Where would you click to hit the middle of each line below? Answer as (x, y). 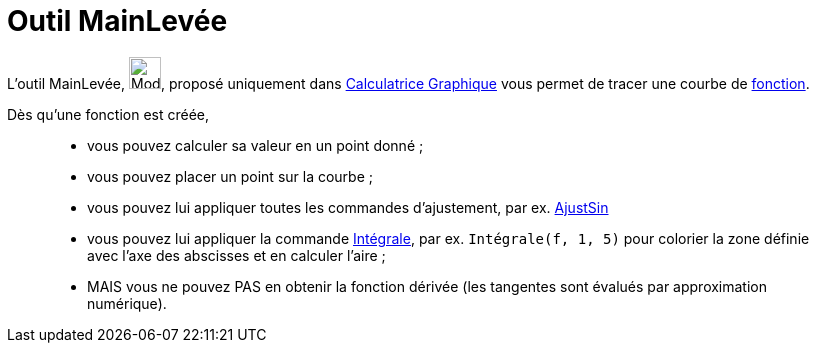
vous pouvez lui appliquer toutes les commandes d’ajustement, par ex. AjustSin (348, 207)
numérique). (127, 303)
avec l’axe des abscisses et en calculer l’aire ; (236, 255)
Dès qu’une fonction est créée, (108, 114)
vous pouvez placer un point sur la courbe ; (230, 176)
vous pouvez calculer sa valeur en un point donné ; (255, 145)
